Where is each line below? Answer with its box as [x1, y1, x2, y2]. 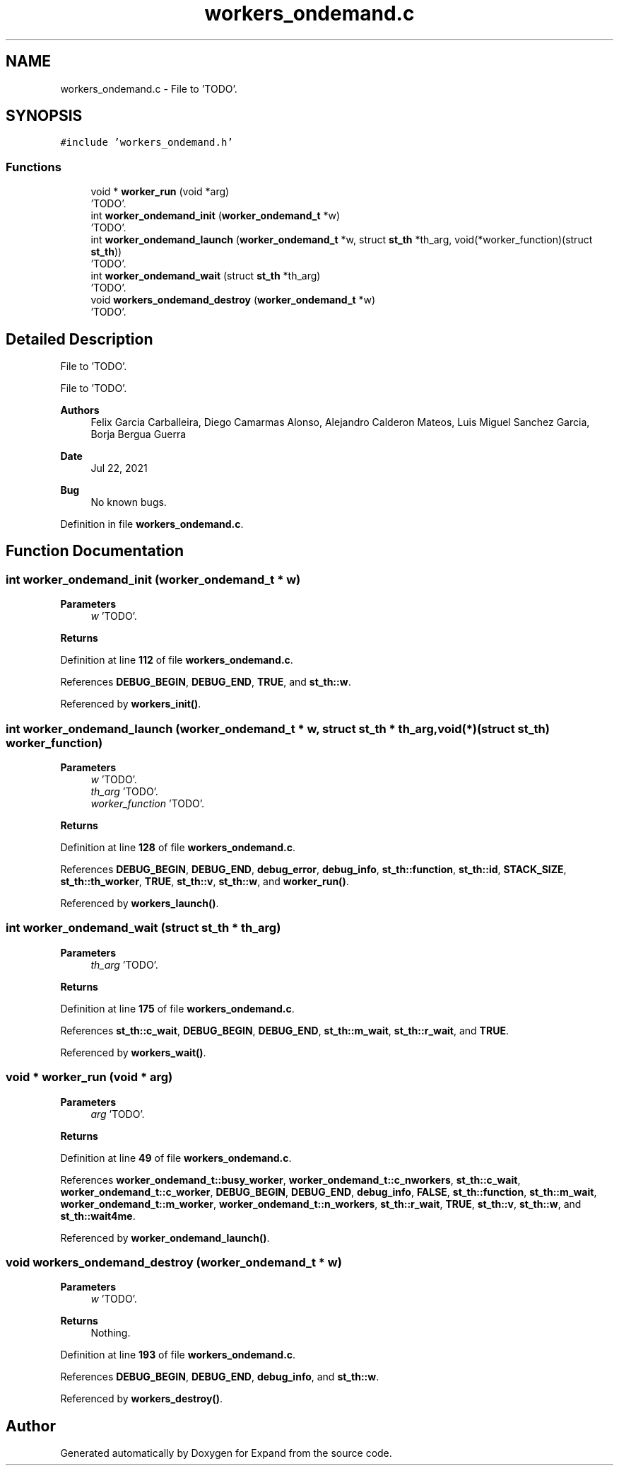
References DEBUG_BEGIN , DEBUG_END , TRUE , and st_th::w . [60, 676, 351, 688]
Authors [60, 404, 100, 417]
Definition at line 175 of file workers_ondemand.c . [60, 1002, 295, 1015]
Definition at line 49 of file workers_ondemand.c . [60, 1151, 292, 1164]
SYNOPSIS [6, 107, 83, 125]
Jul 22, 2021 [90, 462, 148, 475]
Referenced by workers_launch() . [60, 897, 219, 909]
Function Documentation [6, 542, 184, 560]
